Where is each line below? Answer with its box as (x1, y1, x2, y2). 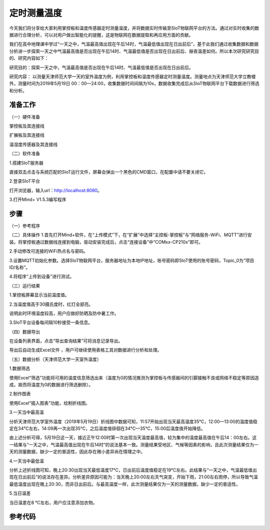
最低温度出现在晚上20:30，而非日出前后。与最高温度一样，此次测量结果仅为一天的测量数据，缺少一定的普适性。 (9, 481, 240, 487)
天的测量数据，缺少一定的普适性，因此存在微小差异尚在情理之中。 (9, 448, 145, 455)
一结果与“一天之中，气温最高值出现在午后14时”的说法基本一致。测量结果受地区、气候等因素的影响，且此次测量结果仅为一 (9, 441, 259, 447)
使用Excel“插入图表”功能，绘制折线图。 (9, 400, 90, 406)
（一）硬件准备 (9, 114, 40, 120)
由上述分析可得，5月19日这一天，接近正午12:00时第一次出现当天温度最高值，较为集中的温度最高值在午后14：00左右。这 (9, 434, 257, 440)
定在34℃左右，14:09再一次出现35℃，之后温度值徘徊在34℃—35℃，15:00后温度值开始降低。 (9, 425, 206, 431)
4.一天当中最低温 (9, 458, 44, 464)
